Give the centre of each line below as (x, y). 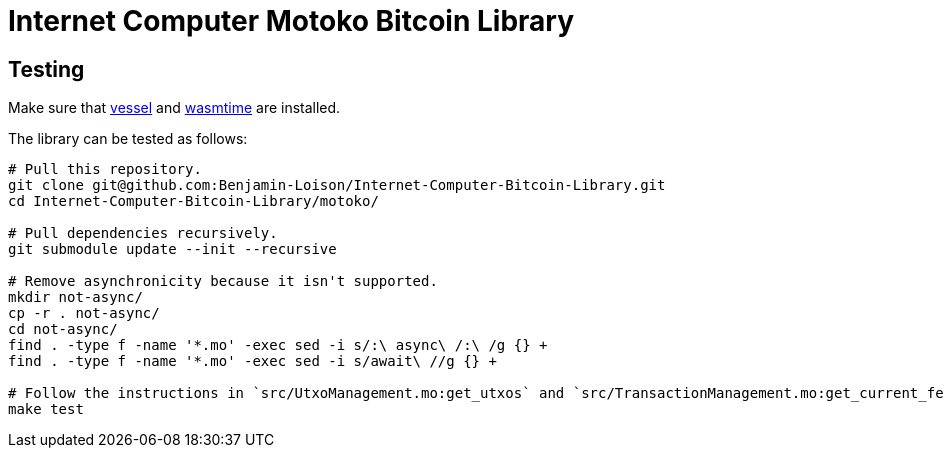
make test (46, 409)
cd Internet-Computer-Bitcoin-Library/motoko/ (193, 201)
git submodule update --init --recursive (172, 249)
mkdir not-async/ (75, 297)
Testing (46, 69)
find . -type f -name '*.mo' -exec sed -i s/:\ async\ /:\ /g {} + (278, 345)
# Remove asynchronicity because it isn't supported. (223, 281)
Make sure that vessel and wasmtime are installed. (174, 108)
